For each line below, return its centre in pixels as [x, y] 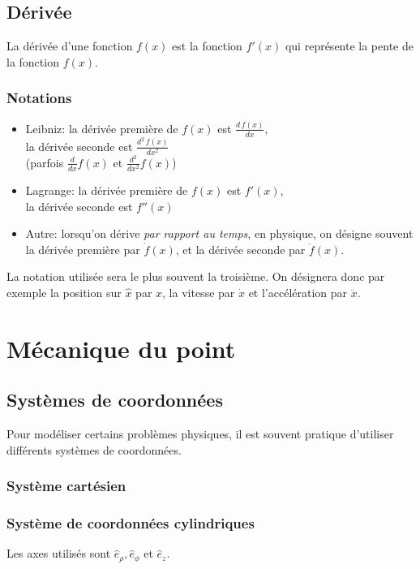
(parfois [45, 162]
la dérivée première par [83, 249]
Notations [39, 98]
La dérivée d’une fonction [70, 46]
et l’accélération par [298, 293]
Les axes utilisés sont [59, 553]
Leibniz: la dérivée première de [102, 128]
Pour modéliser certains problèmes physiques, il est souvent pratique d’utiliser [200, 434]
